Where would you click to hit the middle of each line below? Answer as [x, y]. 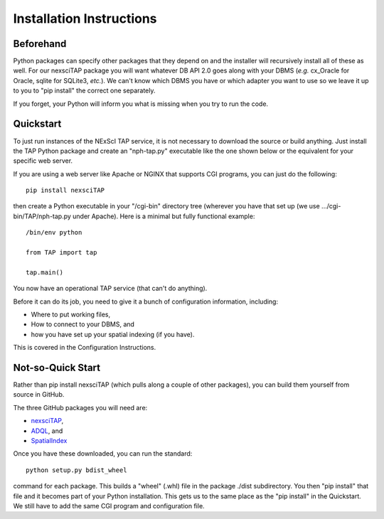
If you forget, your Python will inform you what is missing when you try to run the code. [141, 104]
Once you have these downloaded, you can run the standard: [103, 454]
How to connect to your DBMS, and [83, 324]
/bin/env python [54, 232]
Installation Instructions [85, 18]
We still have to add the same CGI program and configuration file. [109, 505]
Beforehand [40, 44]
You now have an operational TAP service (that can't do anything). [110, 289]
